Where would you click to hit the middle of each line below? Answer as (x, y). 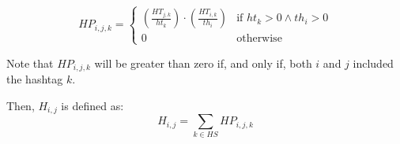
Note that (30, 63)
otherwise (259, 39)
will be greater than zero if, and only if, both (203, 63)
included (373, 63)
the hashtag (35, 79)
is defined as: (92, 105)
